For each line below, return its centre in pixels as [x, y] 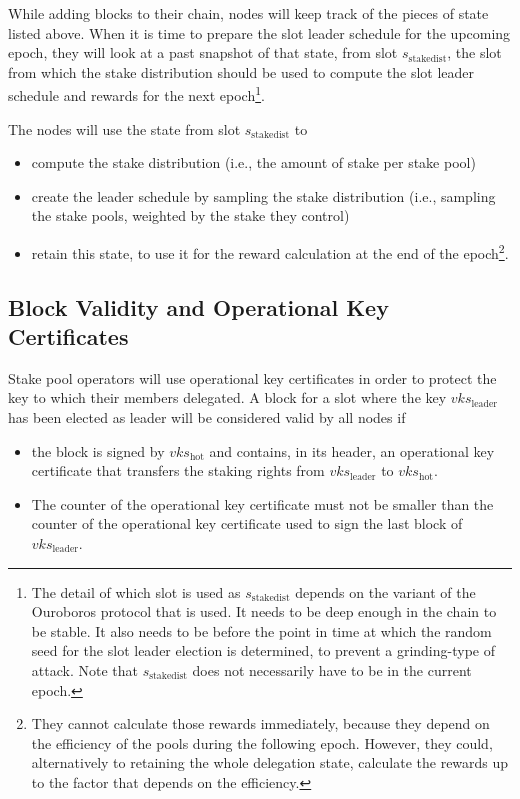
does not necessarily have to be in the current [332, 669]
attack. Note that [84, 669]
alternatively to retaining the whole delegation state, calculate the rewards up [270, 762]
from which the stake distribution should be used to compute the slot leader [241, 71]
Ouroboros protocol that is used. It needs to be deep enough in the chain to [264, 611]
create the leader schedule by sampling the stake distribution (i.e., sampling [263, 195]
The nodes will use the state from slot [124, 128]
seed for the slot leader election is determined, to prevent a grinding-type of [263, 650]
